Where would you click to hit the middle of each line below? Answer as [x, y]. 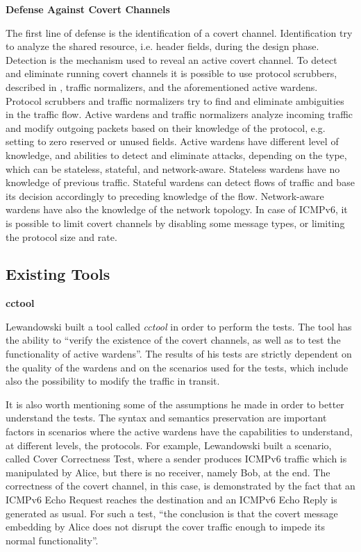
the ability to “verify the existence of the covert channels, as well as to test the [173, 340]
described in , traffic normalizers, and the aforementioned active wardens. [162, 86]
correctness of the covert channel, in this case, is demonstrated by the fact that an [180, 486]
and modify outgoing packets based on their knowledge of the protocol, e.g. [166, 127]
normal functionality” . [52, 540]
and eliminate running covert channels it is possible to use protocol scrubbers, [171, 73]
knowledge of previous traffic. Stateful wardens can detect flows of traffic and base [180, 182]
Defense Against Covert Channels [88, 9]
